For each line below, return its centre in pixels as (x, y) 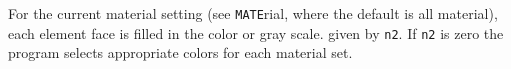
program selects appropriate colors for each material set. (180, 52)
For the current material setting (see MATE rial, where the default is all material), (253, 13)
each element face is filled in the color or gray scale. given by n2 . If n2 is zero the (256, 32)
